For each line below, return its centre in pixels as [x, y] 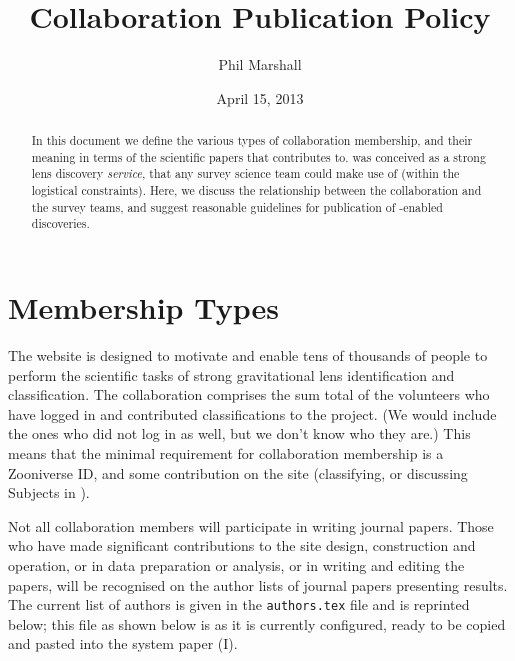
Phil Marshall [260, 64]
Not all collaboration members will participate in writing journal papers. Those [251, 525]
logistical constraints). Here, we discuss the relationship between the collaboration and [256, 190]
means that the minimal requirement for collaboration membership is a [226, 452]
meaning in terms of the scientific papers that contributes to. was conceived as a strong [258, 156]
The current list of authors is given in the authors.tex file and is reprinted [239, 604]
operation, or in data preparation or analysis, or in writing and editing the [236, 564]
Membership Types [143, 307]
